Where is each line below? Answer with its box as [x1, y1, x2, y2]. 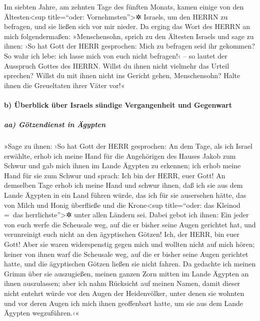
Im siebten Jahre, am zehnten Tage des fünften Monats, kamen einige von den [4, 2, 244, 12]
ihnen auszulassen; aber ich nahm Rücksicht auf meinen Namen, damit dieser [4, 278, 240, 288]
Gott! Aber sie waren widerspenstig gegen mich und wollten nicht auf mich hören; [4, 239, 255, 249]
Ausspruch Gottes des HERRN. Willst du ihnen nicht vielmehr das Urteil [4, 60, 229, 71]
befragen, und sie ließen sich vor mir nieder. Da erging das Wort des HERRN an [4, 21, 250, 32]
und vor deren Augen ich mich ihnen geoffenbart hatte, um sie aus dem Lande [4, 297, 243, 308]
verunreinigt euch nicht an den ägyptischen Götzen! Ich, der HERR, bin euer [4, 229, 239, 239]
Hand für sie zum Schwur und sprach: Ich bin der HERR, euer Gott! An [4, 170, 225, 180]
